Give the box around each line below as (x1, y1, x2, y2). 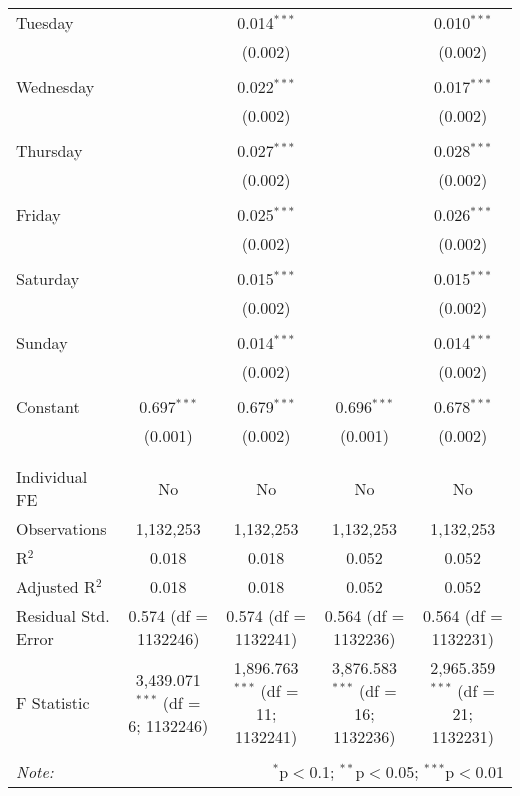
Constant (16, 395, 80, 418)
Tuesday (16, 11, 74, 34)
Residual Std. (16, 604, 110, 627)
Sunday (16, 331, 68, 354)
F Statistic (16, 690, 90, 714)
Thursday (16, 139, 83, 162)
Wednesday (16, 75, 95, 98)
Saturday (16, 267, 80, 290)
